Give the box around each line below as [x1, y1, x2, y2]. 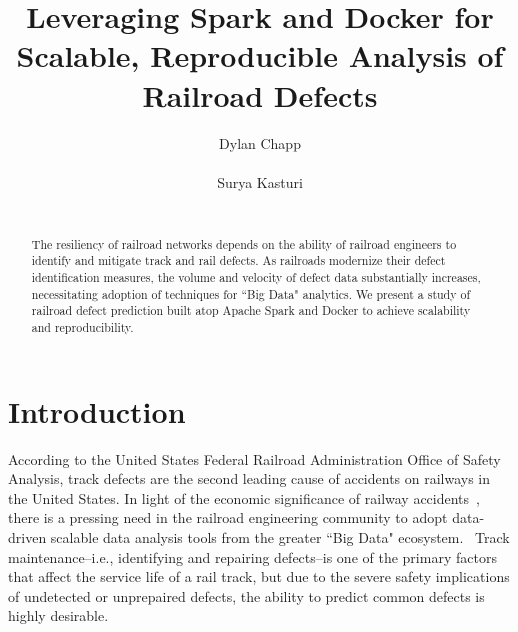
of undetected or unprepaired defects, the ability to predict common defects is [8, 585, 485, 606]
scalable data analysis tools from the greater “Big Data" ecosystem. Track [50, 526, 510, 547]
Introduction [8, 390, 186, 431]
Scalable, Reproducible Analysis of [16, 35, 504, 76]
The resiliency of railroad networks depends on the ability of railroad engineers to [31, 235, 457, 252]
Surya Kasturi [217, 171, 303, 192]
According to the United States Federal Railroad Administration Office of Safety [8, 448, 501, 469]
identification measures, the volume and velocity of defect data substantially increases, [31, 268, 481, 285]
